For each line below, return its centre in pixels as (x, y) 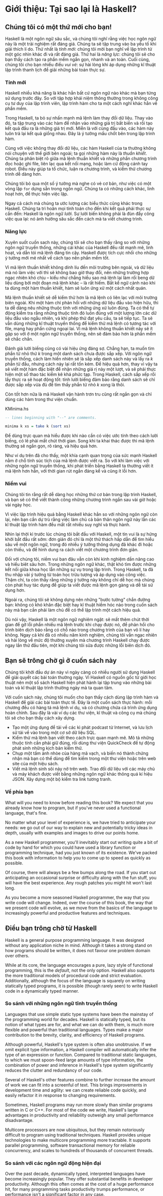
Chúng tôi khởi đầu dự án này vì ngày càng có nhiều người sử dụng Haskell (80, 672)
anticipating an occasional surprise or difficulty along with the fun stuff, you (81, 877)
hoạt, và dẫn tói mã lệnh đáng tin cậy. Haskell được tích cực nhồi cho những (81, 253)
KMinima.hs (17, 409)
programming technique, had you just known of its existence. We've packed (81, 853)
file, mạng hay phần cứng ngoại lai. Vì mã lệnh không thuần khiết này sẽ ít (79, 328)
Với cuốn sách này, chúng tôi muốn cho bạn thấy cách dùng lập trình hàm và (82, 697)
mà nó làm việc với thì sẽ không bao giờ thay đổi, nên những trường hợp (77, 272)
